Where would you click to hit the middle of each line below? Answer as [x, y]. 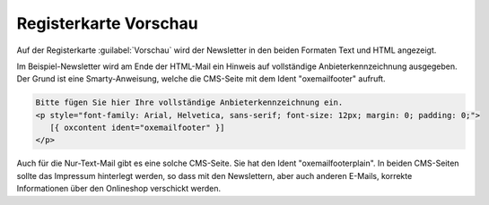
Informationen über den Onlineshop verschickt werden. [119, 189]
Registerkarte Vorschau [107, 23]
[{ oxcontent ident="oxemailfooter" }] [137, 128]
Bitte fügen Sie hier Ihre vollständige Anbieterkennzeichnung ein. [189, 102]
